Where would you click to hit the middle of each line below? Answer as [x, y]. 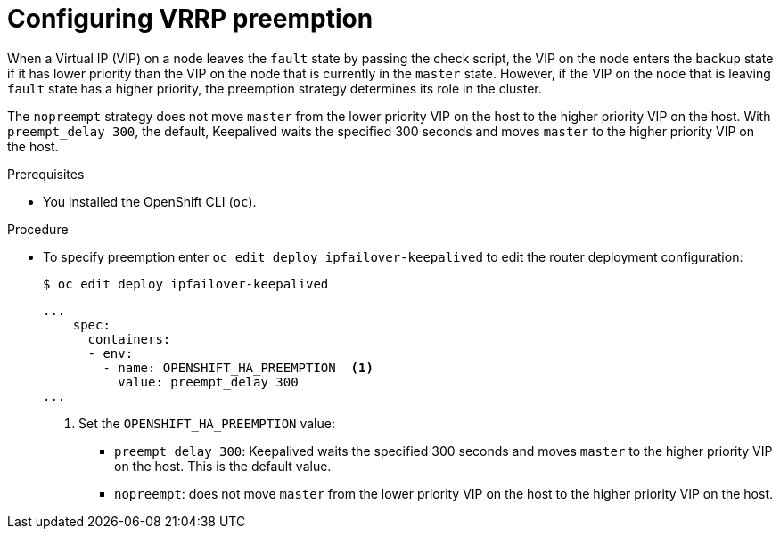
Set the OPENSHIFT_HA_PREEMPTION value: [207, 423]
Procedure [38, 229]
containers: [129, 339]
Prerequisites [46, 174]
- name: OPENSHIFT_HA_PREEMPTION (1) [238, 367]
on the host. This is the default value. [223, 466]
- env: [111, 353]
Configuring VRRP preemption [190, 19]
